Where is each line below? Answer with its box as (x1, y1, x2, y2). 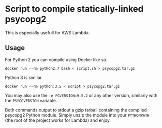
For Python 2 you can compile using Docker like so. (5, 57, 107, 63)
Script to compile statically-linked (5, 3, 144, 15)
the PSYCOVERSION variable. (5, 97, 57, 103)
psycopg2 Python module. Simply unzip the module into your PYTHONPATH (5, 112, 150, 118)
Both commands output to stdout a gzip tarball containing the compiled (5, 107, 147, 112)
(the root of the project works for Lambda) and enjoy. (5, 117, 111, 123)
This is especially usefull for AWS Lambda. (5, 30, 90, 35)
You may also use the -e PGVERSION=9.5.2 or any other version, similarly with (5, 92, 158, 98)
